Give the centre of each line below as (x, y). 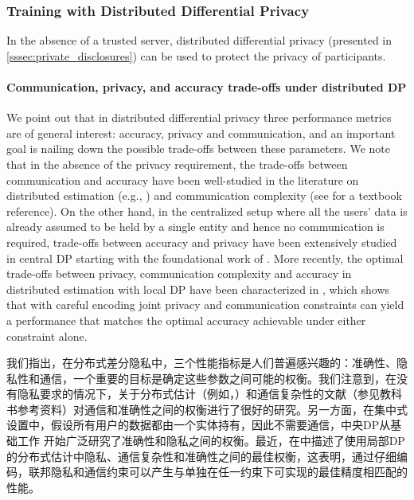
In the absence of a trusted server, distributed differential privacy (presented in (199, 40)
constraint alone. (47, 336)
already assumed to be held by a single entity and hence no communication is (195, 227)
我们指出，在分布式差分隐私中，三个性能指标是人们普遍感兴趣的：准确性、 (201, 363)
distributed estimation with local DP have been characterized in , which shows (198, 289)
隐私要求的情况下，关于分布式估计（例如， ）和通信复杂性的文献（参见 (198, 394)
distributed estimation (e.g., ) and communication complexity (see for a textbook (204, 195)
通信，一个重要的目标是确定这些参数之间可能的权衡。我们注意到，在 (218, 378)
